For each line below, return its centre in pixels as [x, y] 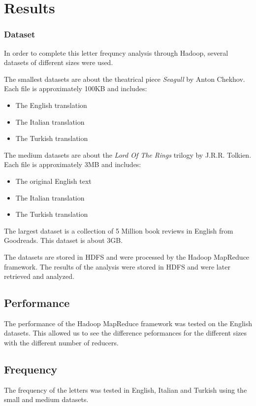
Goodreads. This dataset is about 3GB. [64, 240]
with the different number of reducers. [61, 343]
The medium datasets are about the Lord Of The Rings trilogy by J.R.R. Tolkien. [128, 154]
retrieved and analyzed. [39, 276]
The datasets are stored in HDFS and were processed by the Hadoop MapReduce [127, 256]
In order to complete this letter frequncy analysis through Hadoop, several [116, 52]
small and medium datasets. [46, 399]
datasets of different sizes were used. [59, 62]
